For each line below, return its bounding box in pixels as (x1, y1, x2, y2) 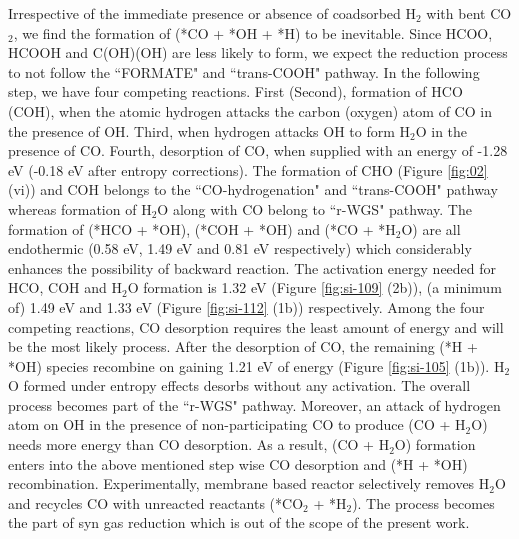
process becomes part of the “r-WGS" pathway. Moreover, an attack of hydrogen (8, 394, 501, 415)
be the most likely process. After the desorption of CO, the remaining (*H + (8, 336, 478, 357)
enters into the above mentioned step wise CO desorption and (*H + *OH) (8, 453, 468, 474)
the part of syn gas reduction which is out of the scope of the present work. (8, 512, 470, 533)
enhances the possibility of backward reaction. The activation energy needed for (8, 257, 497, 278)
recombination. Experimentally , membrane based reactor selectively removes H (8, 473, 490, 494)
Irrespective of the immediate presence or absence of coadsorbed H (8, 3, 417, 23)
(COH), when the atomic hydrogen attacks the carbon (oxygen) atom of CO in (8, 100, 492, 121)
